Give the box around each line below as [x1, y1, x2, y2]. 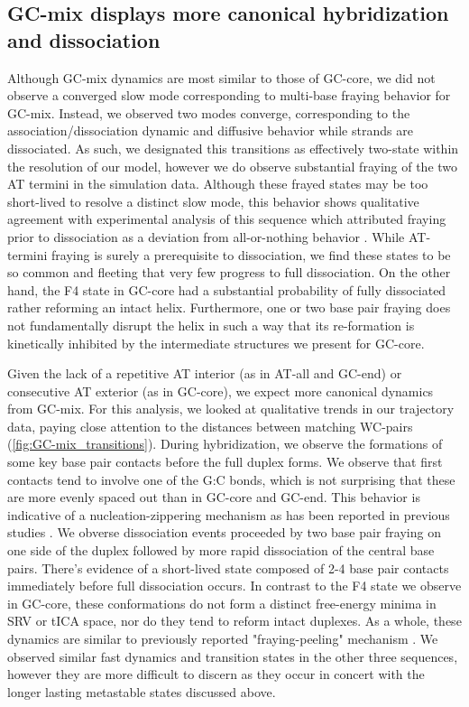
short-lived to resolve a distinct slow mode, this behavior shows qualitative [7, 191, 419, 210]
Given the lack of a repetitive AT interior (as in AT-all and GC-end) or [7, 364, 402, 383]
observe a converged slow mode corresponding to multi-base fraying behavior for [7, 86, 451, 105]
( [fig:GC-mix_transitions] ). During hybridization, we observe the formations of [7, 434, 443, 453]
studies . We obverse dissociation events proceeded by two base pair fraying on [7, 523, 441, 542]
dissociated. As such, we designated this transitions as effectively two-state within [7, 138, 459, 157]
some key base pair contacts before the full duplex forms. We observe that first [7, 452, 443, 471]
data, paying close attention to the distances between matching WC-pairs [7, 416, 413, 435]
